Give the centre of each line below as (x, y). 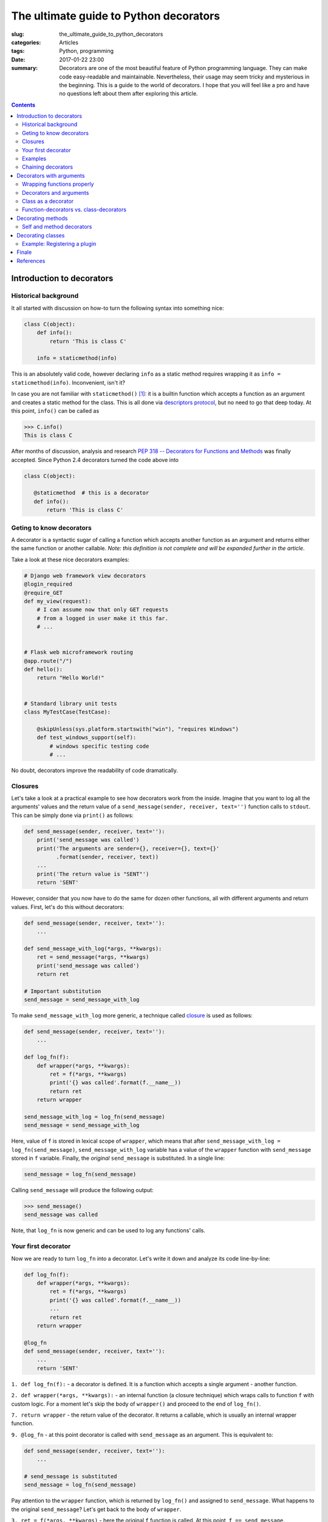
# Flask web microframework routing (79, 652)
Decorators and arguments (56, 192)
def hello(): (43, 669)
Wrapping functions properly (58, 184)
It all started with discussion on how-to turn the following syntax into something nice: (118, 308)
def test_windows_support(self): (87, 738)
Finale (24, 252)
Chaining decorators (47, 167)
